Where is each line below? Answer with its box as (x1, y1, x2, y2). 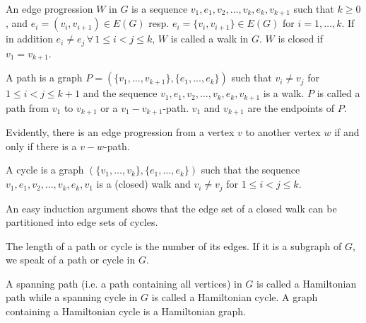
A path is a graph (6, 70, 83, 85)
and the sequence (83, 86, 158, 101)
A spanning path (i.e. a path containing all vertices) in (6, 276, 242, 290)
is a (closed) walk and (96, 176, 191, 191)
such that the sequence (201, 162, 300, 177)
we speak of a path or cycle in (6, 252, 136, 267)
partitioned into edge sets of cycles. (6, 215, 158, 229)
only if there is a (6, 138, 77, 153)
